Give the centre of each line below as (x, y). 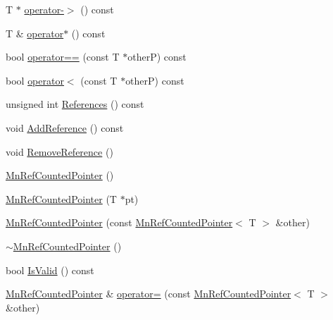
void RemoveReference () (59, 151)
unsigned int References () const (75, 104)
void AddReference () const (65, 127)
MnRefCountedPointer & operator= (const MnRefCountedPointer (149, 294)
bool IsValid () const (50, 270)
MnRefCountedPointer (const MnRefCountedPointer (119, 222)
